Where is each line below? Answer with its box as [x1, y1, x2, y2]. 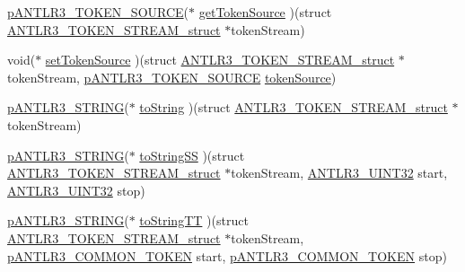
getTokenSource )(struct [198, 3, 332, 21]
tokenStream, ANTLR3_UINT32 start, [231, 163, 448, 182]
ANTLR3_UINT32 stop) [7, 180, 145, 199]
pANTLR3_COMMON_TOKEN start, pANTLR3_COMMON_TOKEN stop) [7, 246, 447, 265]
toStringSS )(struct [139, 145, 245, 164]
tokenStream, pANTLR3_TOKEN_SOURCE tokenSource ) [7, 67, 337, 86]
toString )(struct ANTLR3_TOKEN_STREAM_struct [139, 98, 448, 117]
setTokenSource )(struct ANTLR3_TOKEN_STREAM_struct [45, 50, 395, 69]
